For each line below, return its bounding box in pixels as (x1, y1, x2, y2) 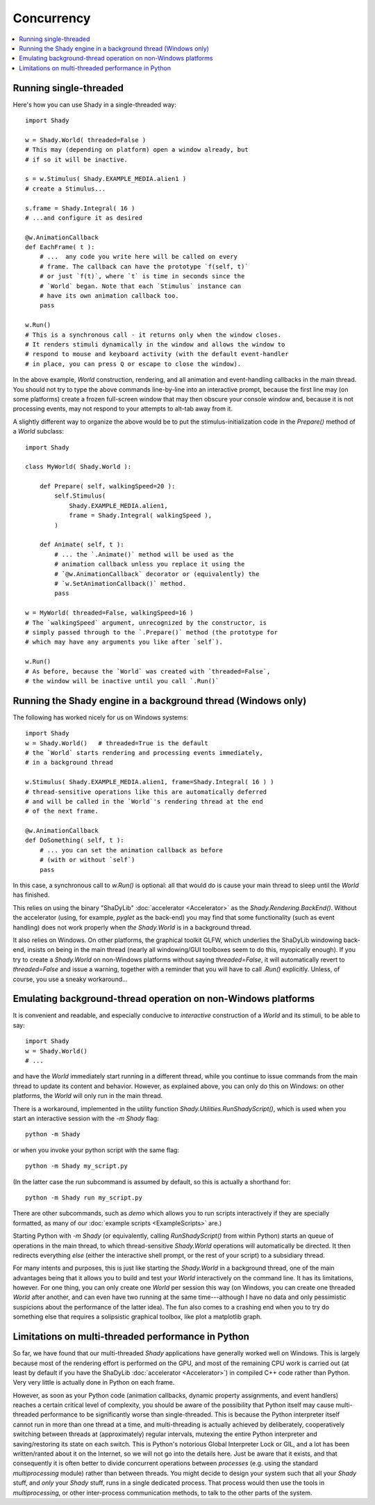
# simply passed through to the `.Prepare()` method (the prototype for (25, 628, 278, 636)
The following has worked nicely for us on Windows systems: (12, 713, 189, 722)
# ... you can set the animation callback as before (39, 846, 224, 854)
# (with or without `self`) (39, 856, 135, 864)
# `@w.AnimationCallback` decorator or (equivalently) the (54, 570, 260, 578)
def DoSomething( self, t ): (25, 836, 124, 845)
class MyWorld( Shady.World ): (25, 463, 132, 471)
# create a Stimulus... (25, 184, 106, 193)
